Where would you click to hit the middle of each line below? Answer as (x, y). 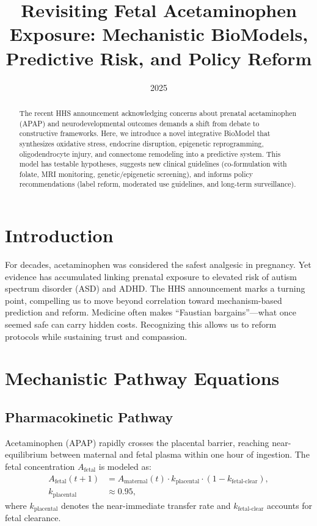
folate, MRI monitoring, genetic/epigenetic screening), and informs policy (136, 174)
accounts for (290, 505)
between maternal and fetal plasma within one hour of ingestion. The (180, 454)
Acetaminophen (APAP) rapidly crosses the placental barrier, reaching (137, 442)
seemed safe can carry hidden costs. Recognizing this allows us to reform (141, 324)
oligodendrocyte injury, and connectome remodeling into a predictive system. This (150, 153)
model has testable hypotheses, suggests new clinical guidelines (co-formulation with (153, 164)
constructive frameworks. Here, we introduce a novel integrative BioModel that (145, 133)
